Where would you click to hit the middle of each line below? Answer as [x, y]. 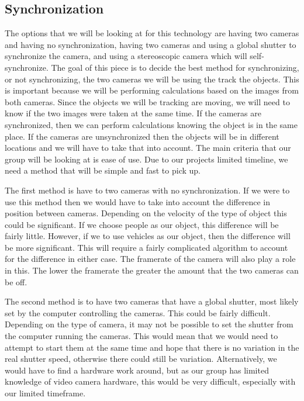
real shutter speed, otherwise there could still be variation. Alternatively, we [141, 359]
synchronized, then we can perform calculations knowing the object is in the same [151, 124]
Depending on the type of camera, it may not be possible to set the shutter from [149, 324]
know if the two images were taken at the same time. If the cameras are [133, 113]
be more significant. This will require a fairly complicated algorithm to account [146, 247]
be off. [16, 281]
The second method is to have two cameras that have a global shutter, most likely [152, 301]
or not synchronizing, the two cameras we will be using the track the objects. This [152, 79]
